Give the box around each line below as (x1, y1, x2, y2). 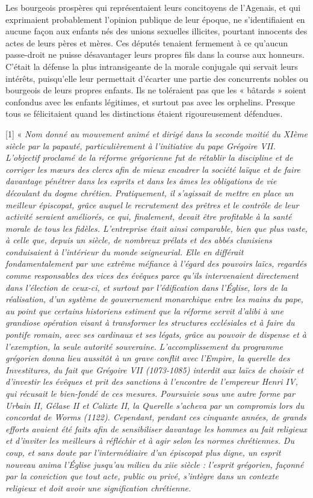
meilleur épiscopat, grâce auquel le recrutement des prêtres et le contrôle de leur (5, 198, 299, 211)
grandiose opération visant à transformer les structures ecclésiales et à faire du (5, 316, 295, 329)
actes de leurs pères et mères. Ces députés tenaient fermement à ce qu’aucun (5, 36, 288, 49)
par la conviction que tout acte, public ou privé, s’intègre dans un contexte (5, 470, 279, 482)
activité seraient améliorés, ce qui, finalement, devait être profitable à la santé (5, 210, 292, 223)
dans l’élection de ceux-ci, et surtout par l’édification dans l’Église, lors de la (5, 281, 288, 293)
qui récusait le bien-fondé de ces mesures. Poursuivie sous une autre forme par (5, 387, 295, 399)
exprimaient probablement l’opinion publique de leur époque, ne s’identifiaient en (5, 13, 305, 25)
